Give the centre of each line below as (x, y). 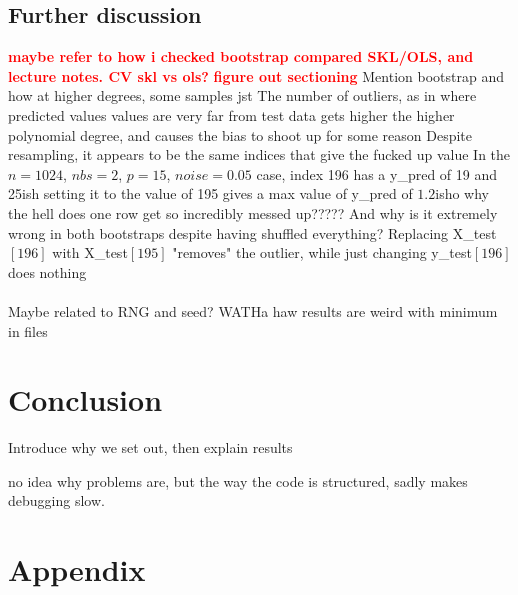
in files (28, 330)
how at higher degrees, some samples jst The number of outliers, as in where (242, 95)
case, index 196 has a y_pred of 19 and (377, 173)
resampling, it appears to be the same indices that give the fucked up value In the (259, 154)
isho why (462, 193)
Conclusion (85, 399)
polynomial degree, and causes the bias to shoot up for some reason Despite (240, 134)
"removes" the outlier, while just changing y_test (322, 252)
